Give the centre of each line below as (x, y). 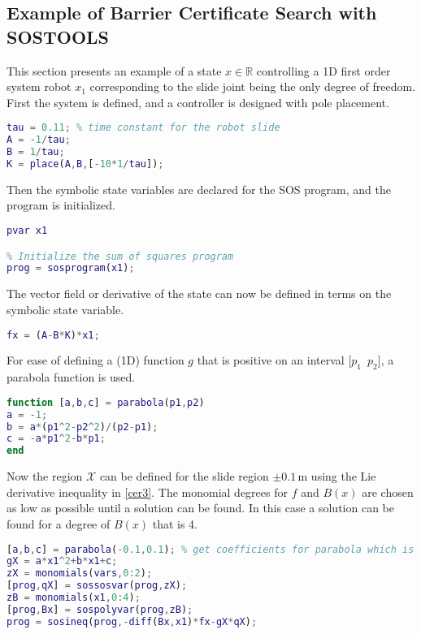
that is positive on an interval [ (274, 360)
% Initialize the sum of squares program (120, 256)
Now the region (45, 476)
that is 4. (175, 523)
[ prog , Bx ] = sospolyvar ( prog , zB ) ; (100, 609)
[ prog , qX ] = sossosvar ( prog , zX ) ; (97, 586)
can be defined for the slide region (184, 476)
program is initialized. (61, 205)
